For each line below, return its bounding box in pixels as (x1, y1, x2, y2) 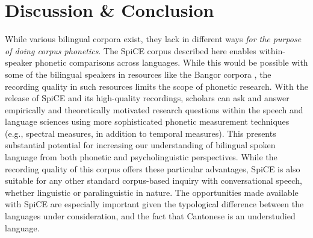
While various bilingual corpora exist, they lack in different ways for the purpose (5, 33, 302, 45)
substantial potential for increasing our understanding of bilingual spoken (5, 139, 276, 151)
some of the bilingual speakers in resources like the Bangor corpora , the (5, 67, 271, 80)
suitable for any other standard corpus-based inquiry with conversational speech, (5, 174, 302, 187)
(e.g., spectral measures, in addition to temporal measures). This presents (5, 127, 276, 139)
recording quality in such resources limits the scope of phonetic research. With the (5, 80, 308, 92)
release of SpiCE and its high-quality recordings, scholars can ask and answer (5, 92, 290, 104)
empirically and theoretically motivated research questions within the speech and (5, 103, 303, 116)
